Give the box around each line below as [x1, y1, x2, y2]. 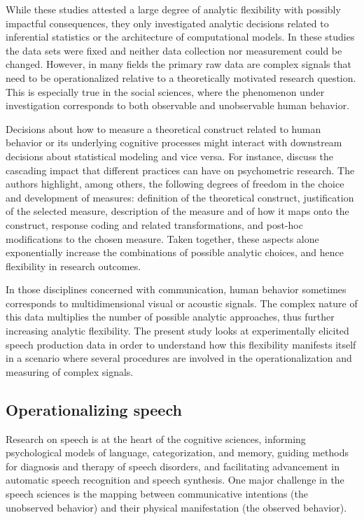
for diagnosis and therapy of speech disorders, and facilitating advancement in [6, 458, 339, 473]
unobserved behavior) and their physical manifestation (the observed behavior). [6, 500, 347, 514]
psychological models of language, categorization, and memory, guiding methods [6, 445, 349, 460]
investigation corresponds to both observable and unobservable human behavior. [6, 98, 350, 113]
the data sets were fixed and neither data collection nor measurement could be [6, 43, 342, 57]
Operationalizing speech [6, 398, 182, 420]
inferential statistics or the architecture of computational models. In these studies [6, 29, 355, 44]
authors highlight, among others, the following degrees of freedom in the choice [6, 176, 344, 191]
